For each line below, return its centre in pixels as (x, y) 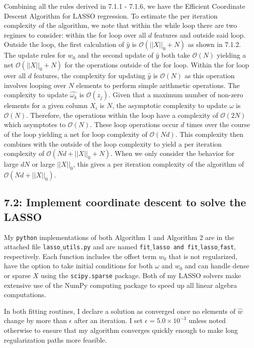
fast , (228, 247)
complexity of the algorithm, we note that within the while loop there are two (120, 25)
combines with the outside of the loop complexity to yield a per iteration (113, 143)
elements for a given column (46, 105)
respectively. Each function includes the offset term (80, 256)
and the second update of (116, 55)
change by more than (35, 320)
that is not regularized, (203, 256)
